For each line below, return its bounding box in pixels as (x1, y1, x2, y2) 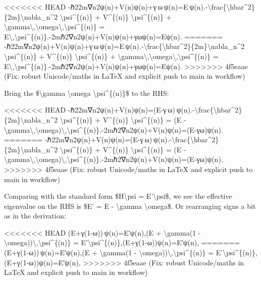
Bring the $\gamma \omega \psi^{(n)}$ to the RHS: (4, 87, 169, 98)
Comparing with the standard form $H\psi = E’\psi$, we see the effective (4, 191, 232, 201)
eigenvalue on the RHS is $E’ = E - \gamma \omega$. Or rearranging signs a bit (4, 200, 256, 211)
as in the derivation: (4, 210, 66, 221)
